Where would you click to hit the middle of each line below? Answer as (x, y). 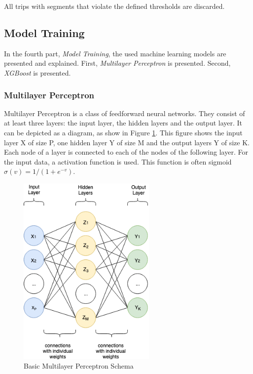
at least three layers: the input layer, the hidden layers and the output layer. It (123, 123)
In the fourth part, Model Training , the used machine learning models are (115, 53)
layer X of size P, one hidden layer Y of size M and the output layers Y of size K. (127, 142)
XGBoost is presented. (37, 72)
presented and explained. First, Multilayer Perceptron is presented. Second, (117, 63)
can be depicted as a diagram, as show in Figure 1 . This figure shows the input (123, 132)
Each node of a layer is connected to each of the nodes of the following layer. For (126, 152)
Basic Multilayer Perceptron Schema (79, 366)
